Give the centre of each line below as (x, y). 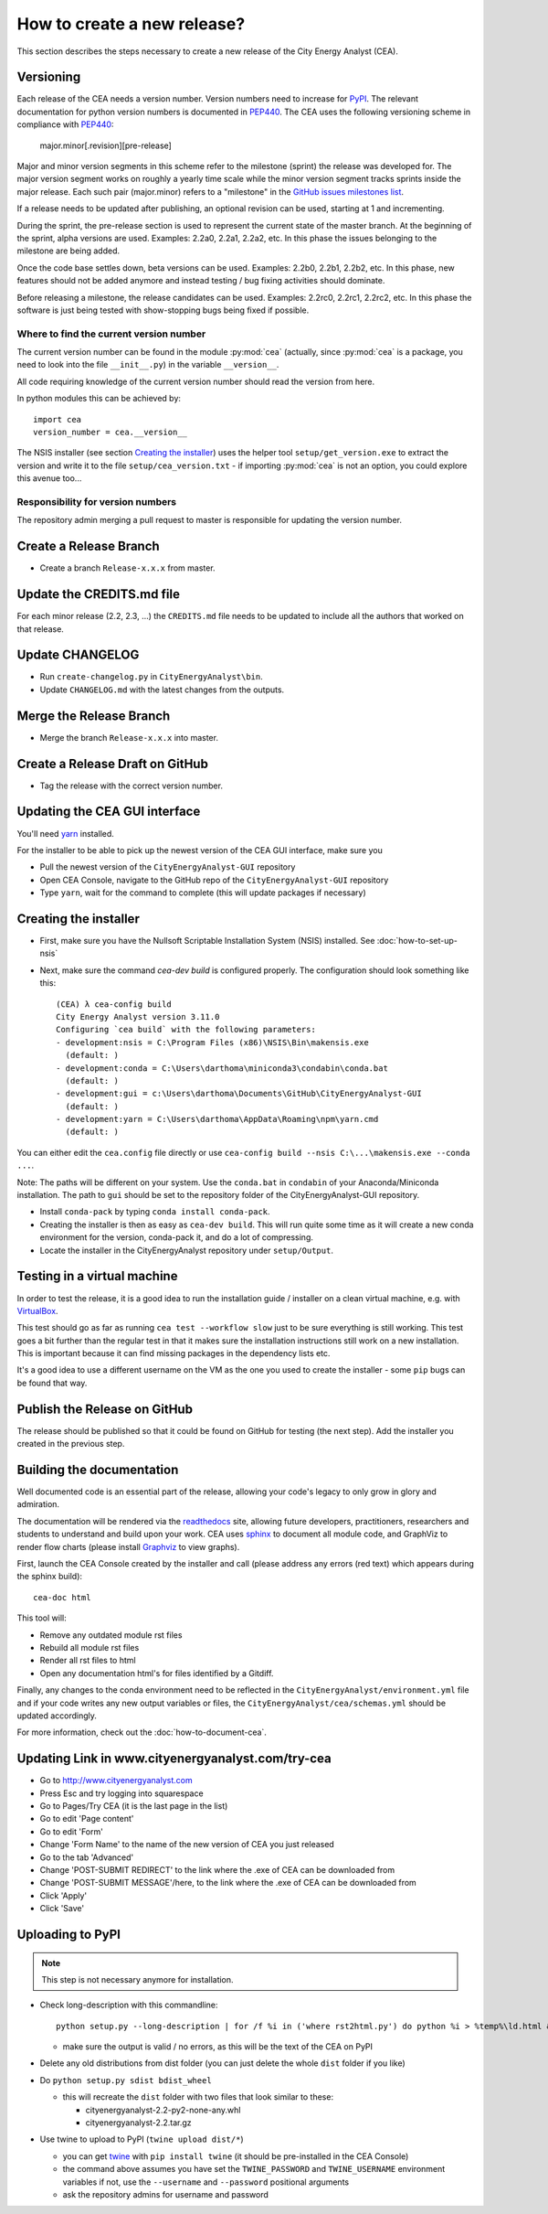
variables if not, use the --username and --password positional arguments (206, 2182)
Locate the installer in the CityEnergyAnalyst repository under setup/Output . (186, 1250)
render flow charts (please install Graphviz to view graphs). (128, 1546)
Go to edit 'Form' (72, 1831)
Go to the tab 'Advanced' (87, 1857)
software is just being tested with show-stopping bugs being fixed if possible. (163, 310)
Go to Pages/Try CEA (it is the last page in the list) (134, 1806)
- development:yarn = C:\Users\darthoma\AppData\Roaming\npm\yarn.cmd (217, 1119)
